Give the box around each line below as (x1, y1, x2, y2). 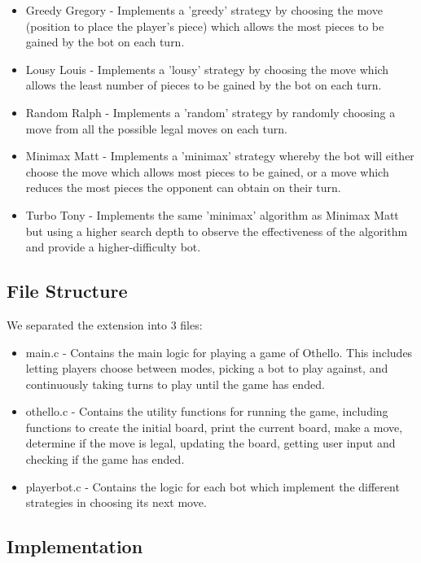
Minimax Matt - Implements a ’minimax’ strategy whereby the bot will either (25, 147, 414, 164)
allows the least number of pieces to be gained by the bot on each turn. (25, 76, 382, 94)
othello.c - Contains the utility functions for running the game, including (25, 403, 388, 420)
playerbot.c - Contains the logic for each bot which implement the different (25, 478, 400, 495)
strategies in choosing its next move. (25, 494, 207, 511)
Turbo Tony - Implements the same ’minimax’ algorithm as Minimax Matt (25, 206, 399, 223)
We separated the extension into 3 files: (7, 316, 203, 333)
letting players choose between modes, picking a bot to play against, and (25, 360, 388, 377)
